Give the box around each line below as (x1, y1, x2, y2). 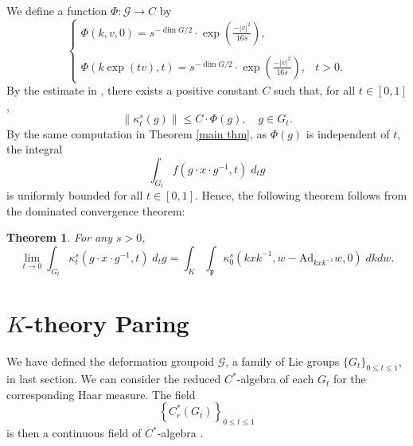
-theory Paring (25, 306, 189, 339)
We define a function (6, 2, 107, 18)
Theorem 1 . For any (6, 229, 112, 246)
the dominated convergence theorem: (6, 202, 185, 219)
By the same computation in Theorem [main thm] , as (6, 125, 267, 142)
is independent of (306, 125, 390, 142)
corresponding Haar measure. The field (6, 386, 196, 402)
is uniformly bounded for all (6, 187, 143, 204)
